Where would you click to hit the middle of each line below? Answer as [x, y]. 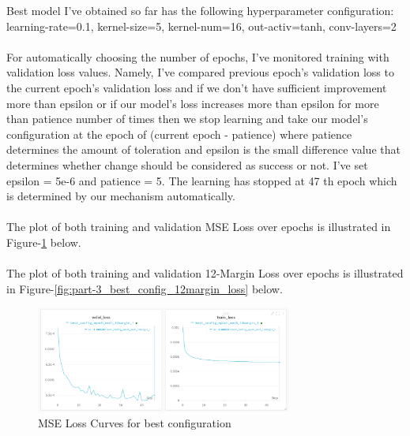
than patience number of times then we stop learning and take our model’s [187, 119]
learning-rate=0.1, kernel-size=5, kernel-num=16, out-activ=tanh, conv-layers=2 [201, 26]
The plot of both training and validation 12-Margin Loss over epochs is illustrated [205, 273]
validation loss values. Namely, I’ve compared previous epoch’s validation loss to [200, 72]
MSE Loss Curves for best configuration [135, 422]
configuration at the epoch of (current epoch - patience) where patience [179, 134]
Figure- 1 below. [44, 242]
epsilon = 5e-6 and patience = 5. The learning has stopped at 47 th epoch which [202, 180]
